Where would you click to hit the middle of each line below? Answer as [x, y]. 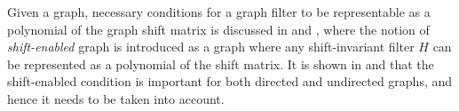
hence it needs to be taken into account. [116, 98]
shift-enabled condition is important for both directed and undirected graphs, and [230, 81]
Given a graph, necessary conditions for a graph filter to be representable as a [219, 12]
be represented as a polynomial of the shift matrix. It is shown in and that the [221, 63]
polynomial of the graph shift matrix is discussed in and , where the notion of [218, 29]
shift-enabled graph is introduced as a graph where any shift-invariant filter [211, 47]
